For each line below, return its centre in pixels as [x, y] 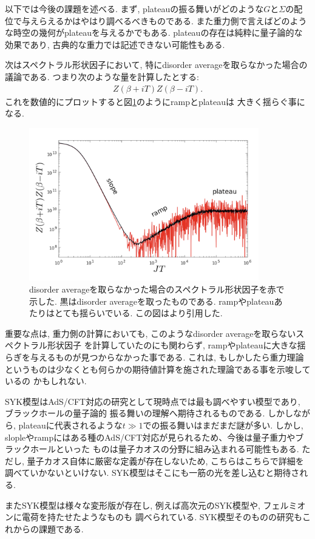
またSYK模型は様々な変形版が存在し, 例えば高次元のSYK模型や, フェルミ [151, 505]
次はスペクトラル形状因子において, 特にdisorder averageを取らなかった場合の [156, 65]
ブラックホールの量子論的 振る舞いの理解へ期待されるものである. [135, 413]
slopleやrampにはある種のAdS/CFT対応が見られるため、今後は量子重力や [150, 437]
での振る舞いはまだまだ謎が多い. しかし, [223, 425]
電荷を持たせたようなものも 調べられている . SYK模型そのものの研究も [162, 517]
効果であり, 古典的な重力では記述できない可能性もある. [115, 44]
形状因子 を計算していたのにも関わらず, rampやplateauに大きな [172, 345]
